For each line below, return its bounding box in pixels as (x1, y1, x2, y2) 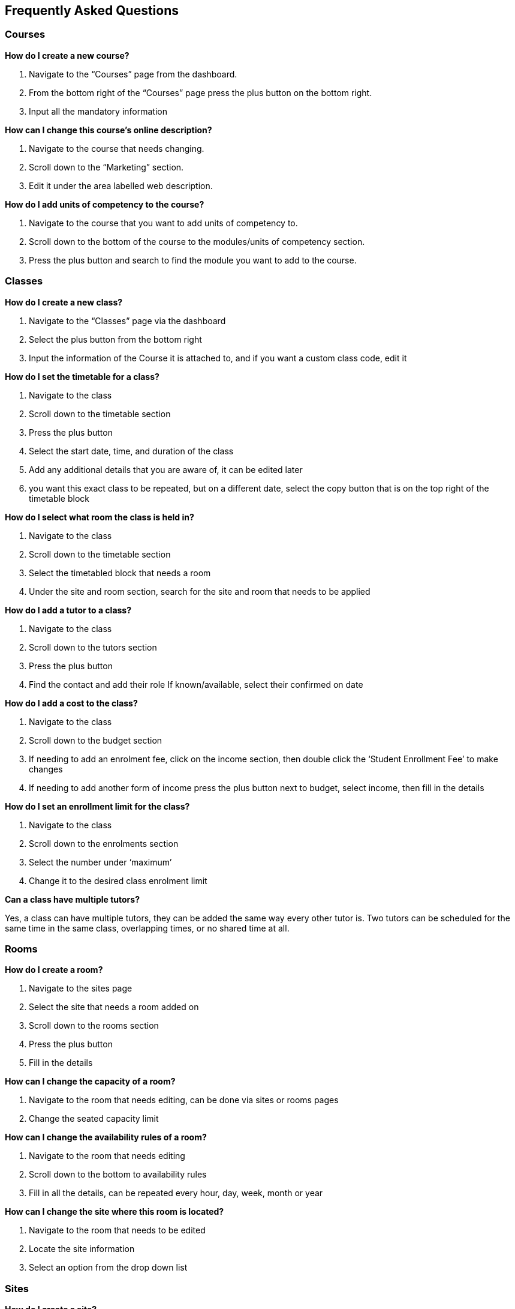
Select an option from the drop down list (29, 1262, 188, 1273)
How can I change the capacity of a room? (5, 1076, 176, 1087)
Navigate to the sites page (29, 983, 132, 994)
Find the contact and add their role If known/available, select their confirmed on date (29, 679, 363, 690)
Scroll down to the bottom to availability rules (29, 1169, 207, 1180)
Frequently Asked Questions (5, 3, 179, 18)
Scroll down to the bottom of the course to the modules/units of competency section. (29, 236, 365, 247)
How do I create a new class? (5, 296, 123, 307)
